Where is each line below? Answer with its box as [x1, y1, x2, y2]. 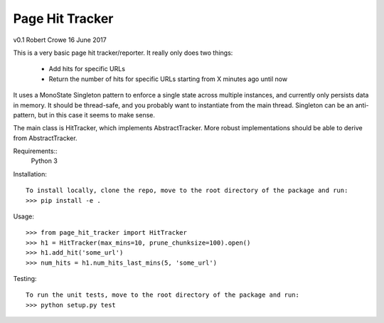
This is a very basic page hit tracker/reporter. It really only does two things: [13, 48, 233, 57]
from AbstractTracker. [13, 134, 78, 142]
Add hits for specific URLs [48, 65, 126, 73]
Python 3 [31, 157, 58, 165]
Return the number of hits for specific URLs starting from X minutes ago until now [48, 75, 288, 83]
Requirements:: [13, 147, 58, 156]
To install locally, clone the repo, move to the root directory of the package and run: [26, 186, 348, 195]
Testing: [13, 274, 37, 282]
